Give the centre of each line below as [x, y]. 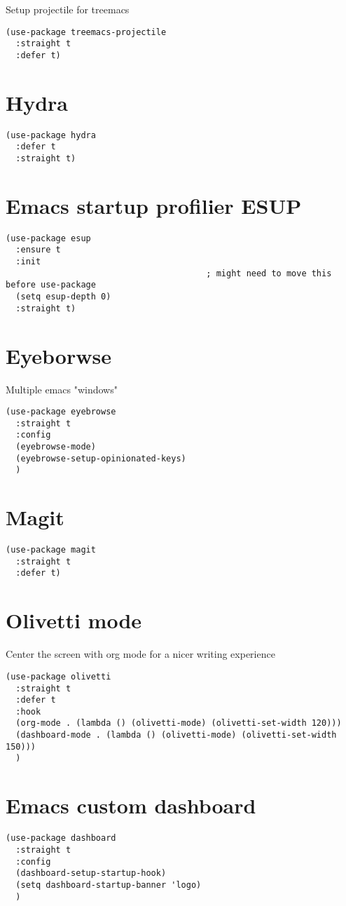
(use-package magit [51, 550]
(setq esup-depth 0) [63, 297]
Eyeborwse [58, 355]
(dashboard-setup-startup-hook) [91, 873]
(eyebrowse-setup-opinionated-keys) [101, 458]
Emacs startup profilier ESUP [154, 205]
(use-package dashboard [61, 838]
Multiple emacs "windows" [62, 389]
